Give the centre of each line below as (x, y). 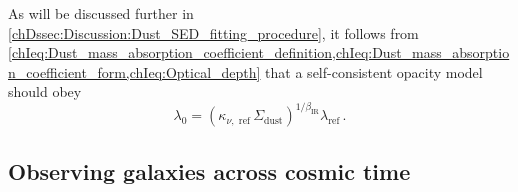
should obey (45, 91)
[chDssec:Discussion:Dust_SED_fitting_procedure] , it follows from (213, 32)
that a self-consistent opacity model (374, 71)
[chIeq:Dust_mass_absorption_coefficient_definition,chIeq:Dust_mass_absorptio (259, 52)
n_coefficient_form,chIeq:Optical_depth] (134, 71)
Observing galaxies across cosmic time (209, 170)
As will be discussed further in (101, 13)
